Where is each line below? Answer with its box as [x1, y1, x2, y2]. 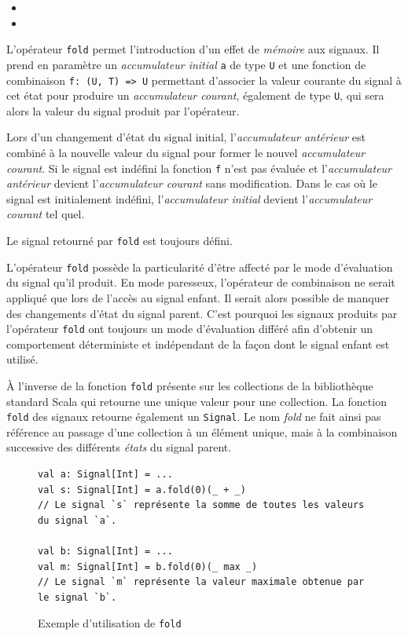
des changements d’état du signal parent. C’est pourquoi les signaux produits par [6, 305, 398, 321]
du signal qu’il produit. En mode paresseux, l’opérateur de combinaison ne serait [6, 274, 395, 291]
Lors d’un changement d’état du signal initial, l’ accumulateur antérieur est [6, 129, 366, 145]
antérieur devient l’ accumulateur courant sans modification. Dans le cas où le [6, 175, 377, 192]
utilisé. [6, 351, 39, 367]
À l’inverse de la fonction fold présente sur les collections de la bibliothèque [6, 377, 373, 393]
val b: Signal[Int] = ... [38, 546, 173, 557]
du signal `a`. [38, 514, 117, 526]
